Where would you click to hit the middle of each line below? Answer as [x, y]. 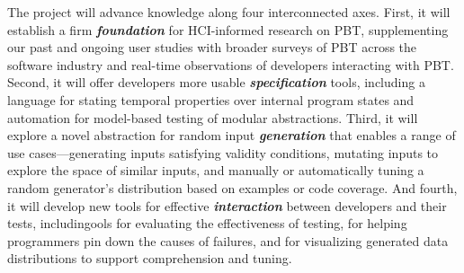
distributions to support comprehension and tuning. [150, 258]
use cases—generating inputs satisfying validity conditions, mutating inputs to [223, 152]
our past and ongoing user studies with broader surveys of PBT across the [212, 47]
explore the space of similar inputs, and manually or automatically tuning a [216, 170]
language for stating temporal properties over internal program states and [211, 99]
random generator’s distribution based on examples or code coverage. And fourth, [232, 187]
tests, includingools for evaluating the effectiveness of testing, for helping [207, 223]
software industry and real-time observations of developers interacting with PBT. [231, 64]
